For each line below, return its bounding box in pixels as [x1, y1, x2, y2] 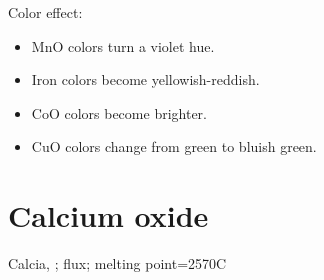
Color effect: [8, 2, 83, 22]
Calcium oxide [8, 195, 209, 236]
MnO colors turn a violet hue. [31, 35, 215, 56]
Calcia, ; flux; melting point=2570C [8, 253, 227, 274]
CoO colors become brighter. [31, 102, 207, 123]
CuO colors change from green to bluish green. [31, 136, 317, 157]
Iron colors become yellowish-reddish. [31, 69, 260, 90]
